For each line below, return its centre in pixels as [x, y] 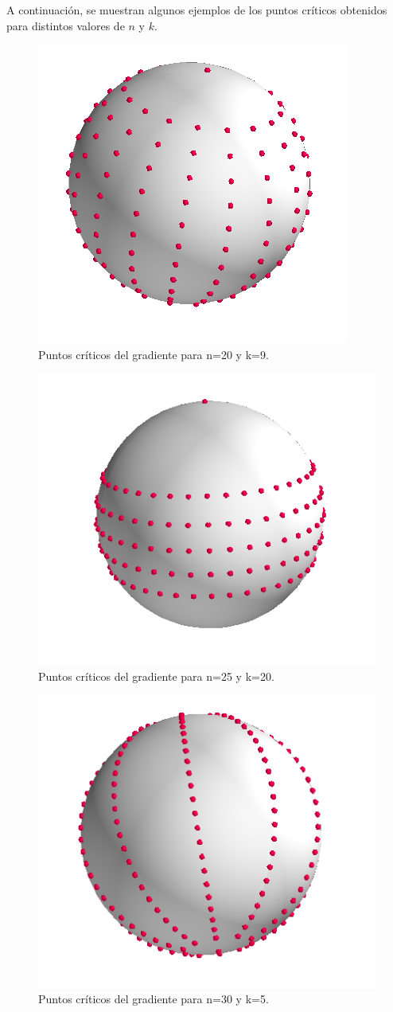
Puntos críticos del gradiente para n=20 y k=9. [154, 354]
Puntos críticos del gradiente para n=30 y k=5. [154, 999]
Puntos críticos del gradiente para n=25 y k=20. [156, 676]
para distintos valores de [66, 25]
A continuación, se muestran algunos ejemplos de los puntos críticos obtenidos [197, 10]
